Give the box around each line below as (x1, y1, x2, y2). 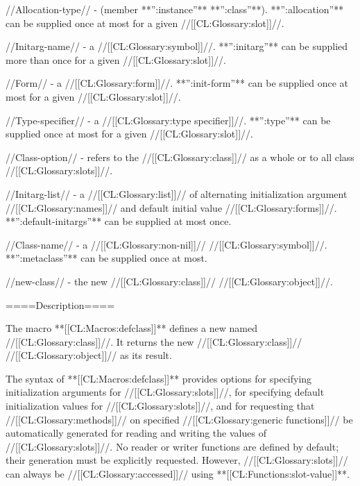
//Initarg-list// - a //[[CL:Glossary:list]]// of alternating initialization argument (6, 186, 348, 201)
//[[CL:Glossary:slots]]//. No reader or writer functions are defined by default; (6, 439, 339, 453)
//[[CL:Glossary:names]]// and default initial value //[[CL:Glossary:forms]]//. (6, 200, 337, 215)
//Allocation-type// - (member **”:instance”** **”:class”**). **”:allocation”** (6, 2, 344, 16)
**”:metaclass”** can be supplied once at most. (6, 251, 207, 265)
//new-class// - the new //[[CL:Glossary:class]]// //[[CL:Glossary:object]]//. (6, 274, 333, 288)
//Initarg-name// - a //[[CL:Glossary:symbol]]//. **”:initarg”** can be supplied (6, 39, 348, 53)
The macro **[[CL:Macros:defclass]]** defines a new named (6, 321, 257, 335)
